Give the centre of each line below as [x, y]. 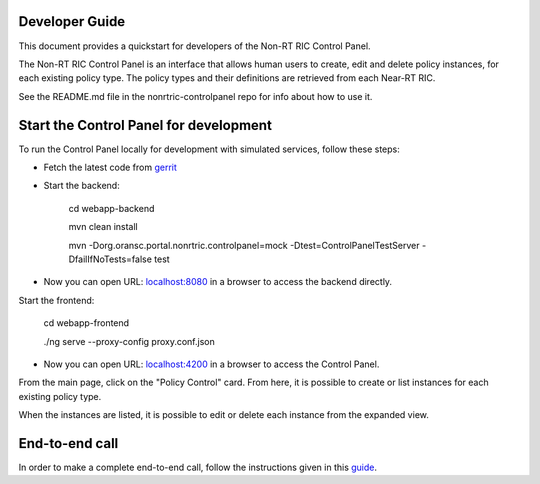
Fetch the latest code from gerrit [110, 167]
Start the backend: [81, 186]
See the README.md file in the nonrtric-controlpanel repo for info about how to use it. [195, 96]
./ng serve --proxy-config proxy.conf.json [129, 341]
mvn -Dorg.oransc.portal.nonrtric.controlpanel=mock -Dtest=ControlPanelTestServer [244, 245]
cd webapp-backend [111, 208]
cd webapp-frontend [86, 323]
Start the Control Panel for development [145, 125]
